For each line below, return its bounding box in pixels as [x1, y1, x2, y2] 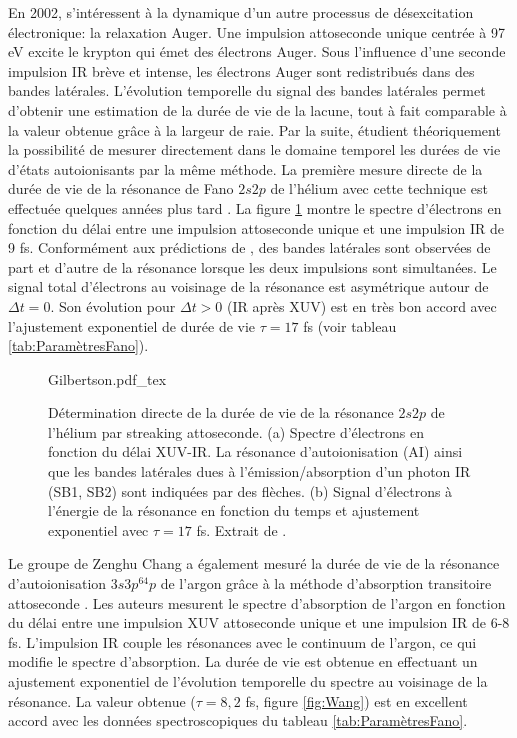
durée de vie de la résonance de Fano [8, 178, 234, 199]
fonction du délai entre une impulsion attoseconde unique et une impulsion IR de [8, 217, 504, 238]
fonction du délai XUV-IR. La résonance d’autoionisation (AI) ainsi [48, 441, 463, 462]
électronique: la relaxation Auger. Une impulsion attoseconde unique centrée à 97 [8, 21, 505, 42]
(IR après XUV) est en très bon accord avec [227, 295, 497, 316]
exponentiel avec [48, 519, 149, 540]
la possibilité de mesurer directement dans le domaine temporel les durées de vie [8, 139, 501, 160]
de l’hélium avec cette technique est [270, 178, 488, 199]
